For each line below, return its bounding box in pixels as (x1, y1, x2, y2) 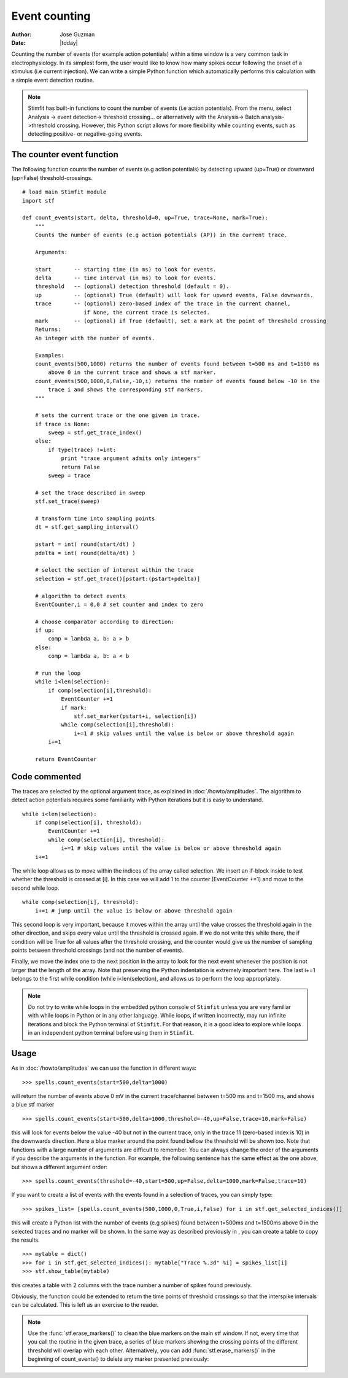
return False (61, 464, 101, 470)
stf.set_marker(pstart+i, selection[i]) (74, 712, 198, 720)
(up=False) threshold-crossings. (11, 174, 93, 181)
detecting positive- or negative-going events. (28, 130, 142, 138)
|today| (60, 39, 78, 46)
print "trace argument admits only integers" (61, 455, 201, 462)
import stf (22, 197, 55, 204)
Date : (11, 39, 26, 46)
